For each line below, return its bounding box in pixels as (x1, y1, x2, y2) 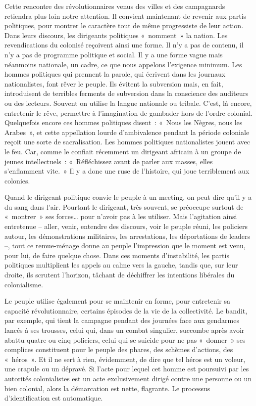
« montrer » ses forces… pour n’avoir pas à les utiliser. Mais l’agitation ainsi (4, 211, 237, 222)
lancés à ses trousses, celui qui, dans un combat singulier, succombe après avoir (4, 325, 245, 335)
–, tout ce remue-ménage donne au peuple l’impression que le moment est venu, (4, 240, 246, 251)
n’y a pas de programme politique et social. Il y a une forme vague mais (4, 49, 223, 59)
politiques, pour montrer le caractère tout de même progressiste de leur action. (4, 20, 244, 31)
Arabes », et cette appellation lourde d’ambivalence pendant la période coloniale (4, 127, 250, 137)
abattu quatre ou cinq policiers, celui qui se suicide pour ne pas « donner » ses (4, 334, 246, 345)
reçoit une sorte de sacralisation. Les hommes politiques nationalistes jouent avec (4, 136, 250, 147)
